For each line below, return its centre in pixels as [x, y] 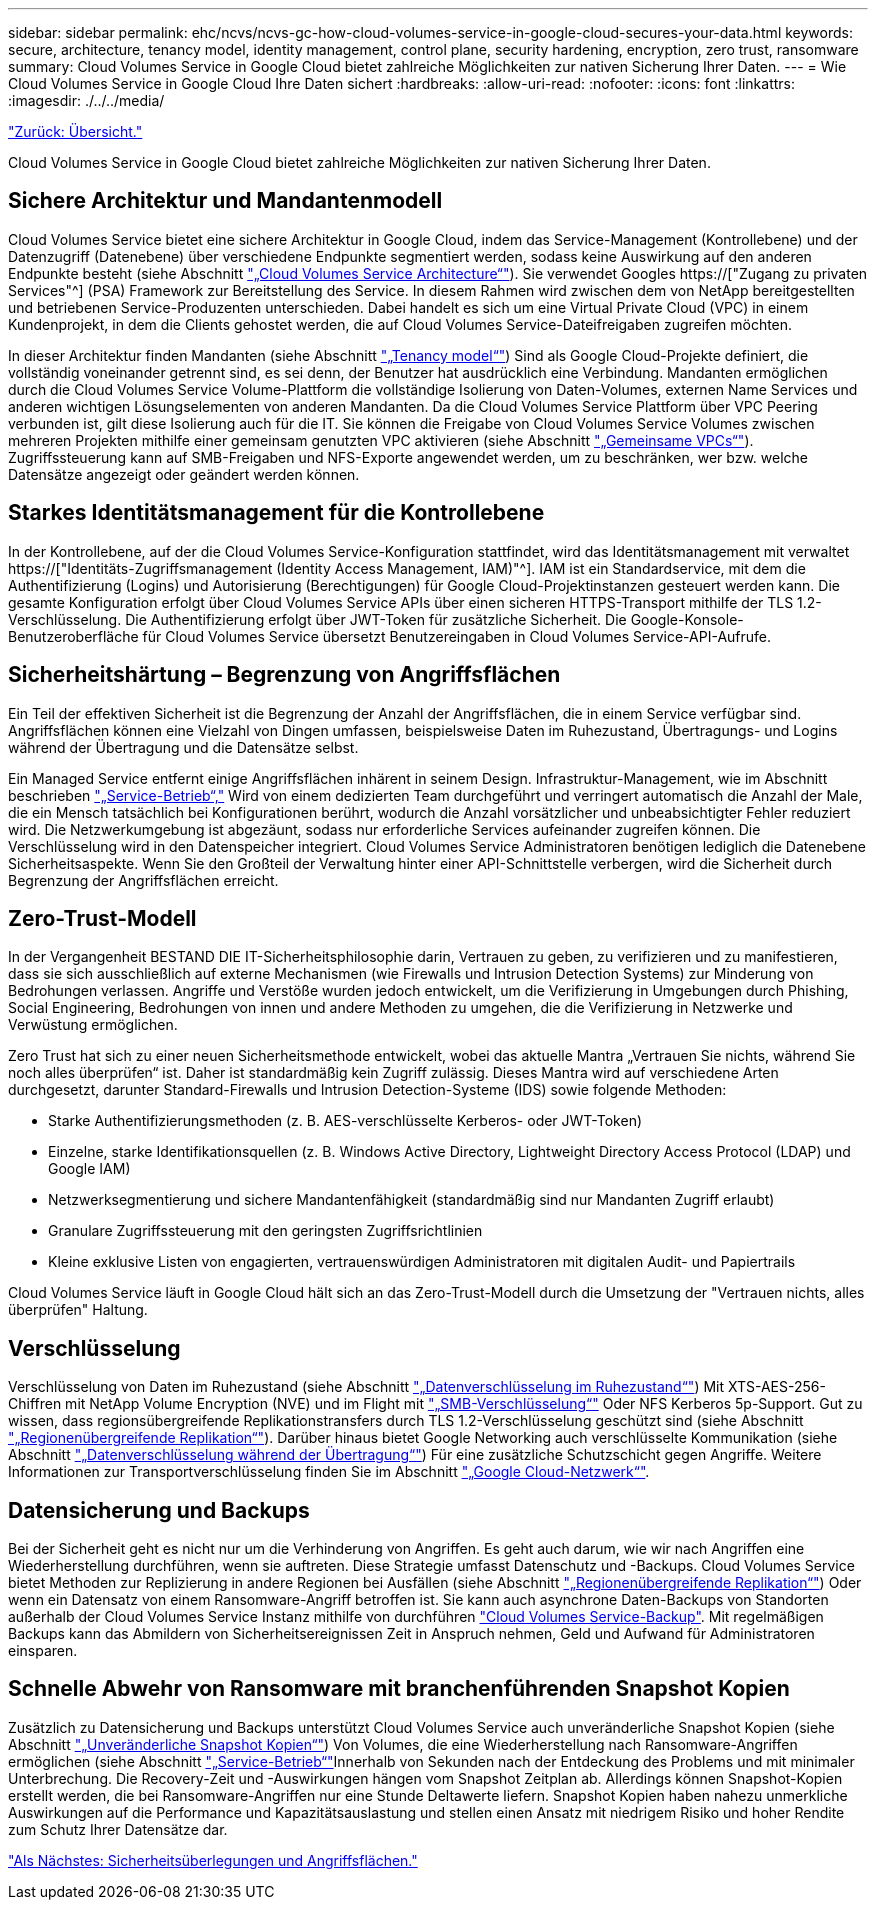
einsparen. [43, 1651]
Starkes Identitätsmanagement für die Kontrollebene [276, 513]
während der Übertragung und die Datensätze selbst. [183, 747]
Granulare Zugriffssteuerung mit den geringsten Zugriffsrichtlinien [265, 1231]
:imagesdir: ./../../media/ [86, 100]
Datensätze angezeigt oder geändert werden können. [184, 474]
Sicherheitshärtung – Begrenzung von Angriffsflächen [284, 675]
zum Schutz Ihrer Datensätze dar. [118, 1829]
